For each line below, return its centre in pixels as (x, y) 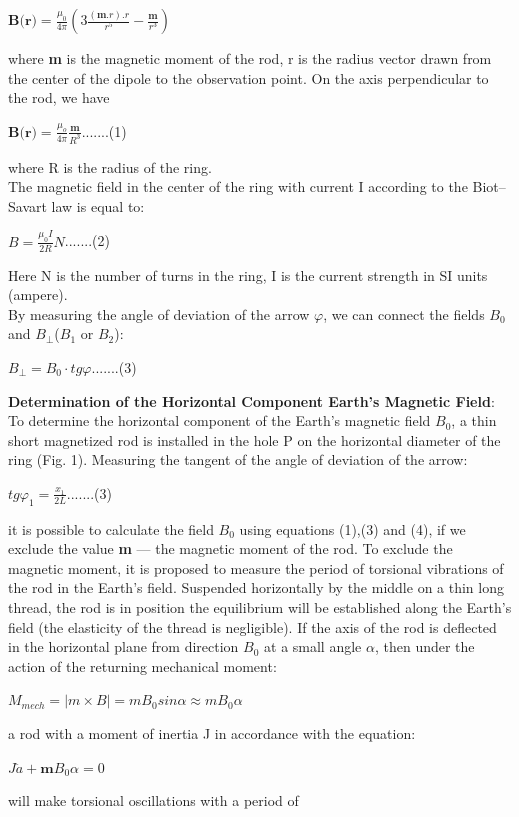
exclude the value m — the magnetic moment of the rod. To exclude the (230, 548)
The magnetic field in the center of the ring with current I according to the (238, 186)
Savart (27, 205)
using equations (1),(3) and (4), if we (352, 528)
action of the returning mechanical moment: (142, 665)
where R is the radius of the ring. (110, 166)
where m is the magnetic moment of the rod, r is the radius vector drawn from (250, 58)
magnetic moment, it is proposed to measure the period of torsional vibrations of (256, 567)
